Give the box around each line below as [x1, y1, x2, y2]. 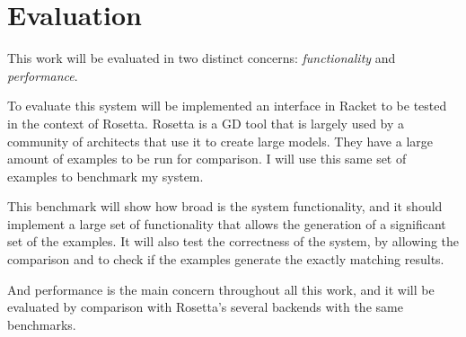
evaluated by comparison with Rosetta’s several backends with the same [7, 297, 403, 316]
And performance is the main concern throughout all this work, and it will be [7, 279, 435, 298]
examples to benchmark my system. [7, 166, 204, 185]
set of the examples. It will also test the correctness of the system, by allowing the [7, 232, 460, 251]
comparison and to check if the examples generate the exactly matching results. [7, 250, 444, 269]
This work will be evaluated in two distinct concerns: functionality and [7, 49, 396, 67]
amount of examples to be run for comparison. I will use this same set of [7, 149, 407, 168]
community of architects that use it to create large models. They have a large [7, 131, 433, 150]
